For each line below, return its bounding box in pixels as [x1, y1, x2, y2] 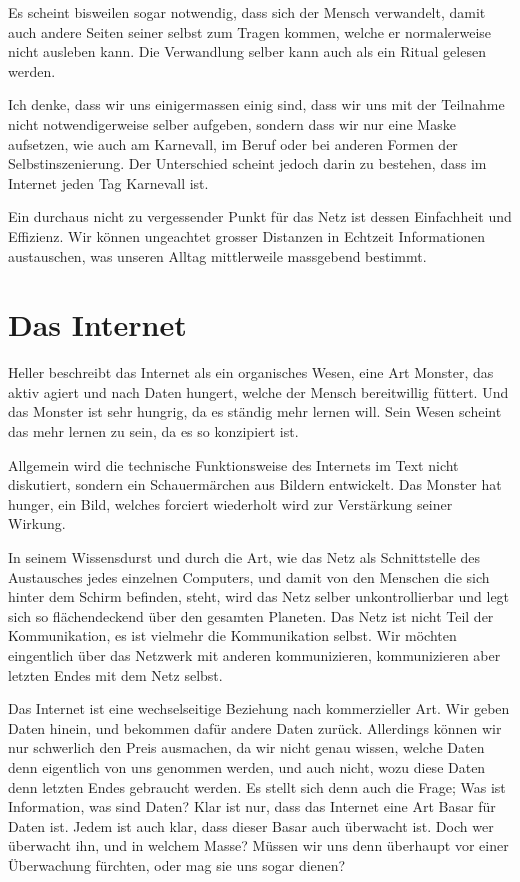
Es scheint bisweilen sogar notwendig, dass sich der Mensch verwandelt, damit [8, 2, 486, 22]
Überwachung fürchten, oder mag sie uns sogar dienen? [8, 854, 346, 875]
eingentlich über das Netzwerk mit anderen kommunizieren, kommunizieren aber [8, 644, 501, 665]
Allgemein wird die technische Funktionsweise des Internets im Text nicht [8, 454, 459, 475]
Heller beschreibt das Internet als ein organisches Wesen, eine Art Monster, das [8, 362, 494, 383]
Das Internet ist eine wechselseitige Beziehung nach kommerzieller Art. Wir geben [8, 698, 510, 719]
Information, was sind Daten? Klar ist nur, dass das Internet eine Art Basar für [8, 796, 496, 817]
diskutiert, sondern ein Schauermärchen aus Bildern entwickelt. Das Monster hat [8, 474, 502, 495]
